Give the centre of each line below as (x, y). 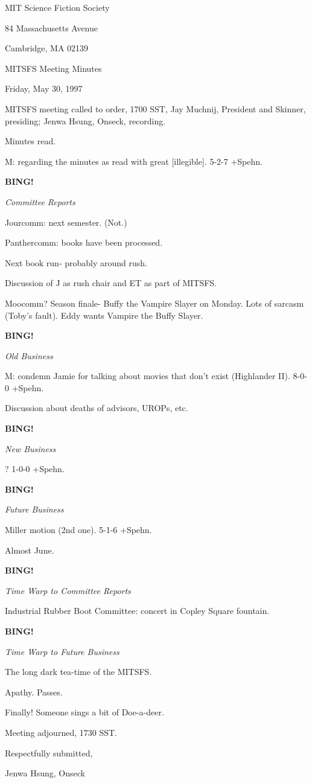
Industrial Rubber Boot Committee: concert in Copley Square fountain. (137, 611)
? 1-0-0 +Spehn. (35, 469)
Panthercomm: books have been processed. (84, 242)
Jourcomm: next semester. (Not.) (66, 222)
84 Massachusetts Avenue (51, 27)
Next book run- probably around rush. (76, 262)
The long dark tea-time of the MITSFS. (78, 672)
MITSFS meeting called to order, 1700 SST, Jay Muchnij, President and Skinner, (155, 108)
